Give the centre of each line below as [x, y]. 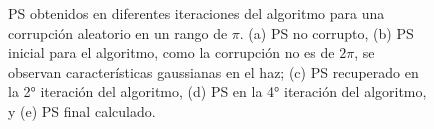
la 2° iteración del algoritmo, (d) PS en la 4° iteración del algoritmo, [217, 91]
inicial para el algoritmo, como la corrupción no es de [171, 52]
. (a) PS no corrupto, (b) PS [326, 32]
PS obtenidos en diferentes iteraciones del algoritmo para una [196, 13]
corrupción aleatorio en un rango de [118, 32]
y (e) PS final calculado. [82, 110]
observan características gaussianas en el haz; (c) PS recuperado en [213, 71]
